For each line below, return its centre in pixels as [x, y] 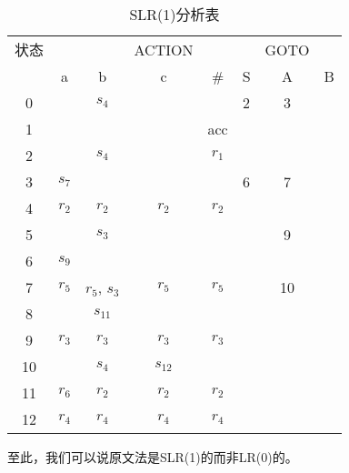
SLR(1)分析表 [174, 14]
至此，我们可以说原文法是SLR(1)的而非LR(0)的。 [153, 457]
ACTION [164, 49]
